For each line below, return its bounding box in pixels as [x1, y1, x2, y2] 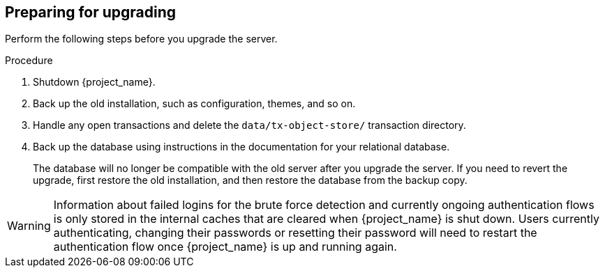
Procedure [5, 54, 53, 67]
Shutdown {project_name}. [33, 76, 156, 88]
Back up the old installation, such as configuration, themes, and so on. [33, 97, 356, 110]
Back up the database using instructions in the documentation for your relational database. [33, 141, 450, 153]
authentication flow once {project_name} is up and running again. [53, 240, 397, 254]
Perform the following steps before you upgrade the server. [5, 33, 278, 45]
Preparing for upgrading [5, 3, 177, 21]
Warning [7, 219, 51, 233]
